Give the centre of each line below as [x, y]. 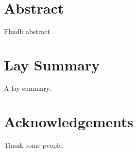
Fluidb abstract [27, 31]
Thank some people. [34, 144]
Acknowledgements [69, 121]
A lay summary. [27, 88]
